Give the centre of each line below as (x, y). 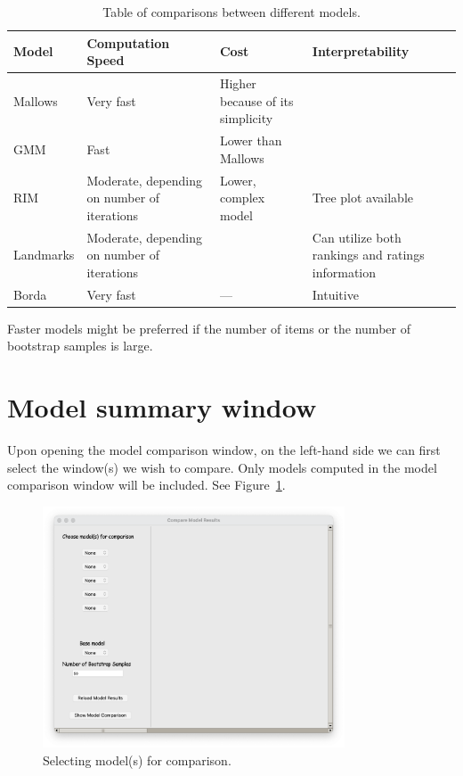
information (344, 272)
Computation (128, 42)
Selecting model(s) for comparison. (137, 759)
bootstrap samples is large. (80, 346)
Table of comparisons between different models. (231, 12)
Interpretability (361, 51)
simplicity (246, 118)
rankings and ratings (368, 255)
